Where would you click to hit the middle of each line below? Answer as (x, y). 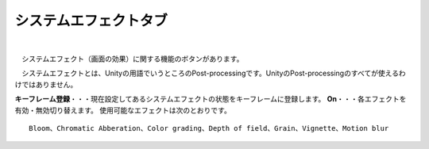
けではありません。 (46, 84)
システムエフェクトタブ (91, 21)
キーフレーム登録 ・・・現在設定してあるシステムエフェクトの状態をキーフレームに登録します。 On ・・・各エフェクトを (211, 99)
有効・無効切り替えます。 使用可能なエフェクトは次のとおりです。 (123, 110)
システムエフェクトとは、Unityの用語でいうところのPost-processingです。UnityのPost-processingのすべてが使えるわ (213, 73)
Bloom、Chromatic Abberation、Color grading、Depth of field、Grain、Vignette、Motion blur (209, 128)
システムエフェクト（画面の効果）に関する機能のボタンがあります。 (132, 59)
